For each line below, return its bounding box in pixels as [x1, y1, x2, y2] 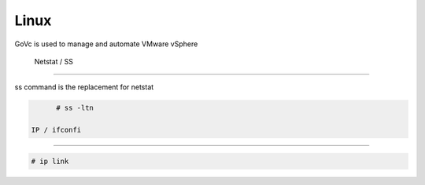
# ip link [31, 157, 69, 165]
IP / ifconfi [31, 125, 82, 135]
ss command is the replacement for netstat [14, 82, 154, 92]
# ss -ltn [56, 103, 94, 113]
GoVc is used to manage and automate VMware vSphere [14, 39, 198, 49]
